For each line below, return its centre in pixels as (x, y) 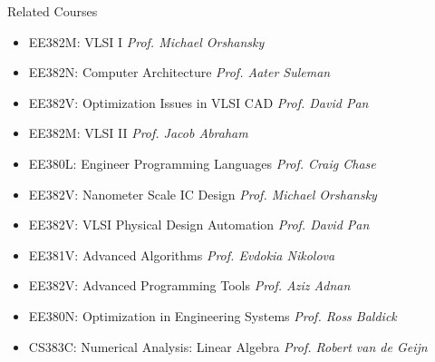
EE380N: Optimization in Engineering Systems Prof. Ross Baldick (213, 315)
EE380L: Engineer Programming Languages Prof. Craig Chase (202, 163)
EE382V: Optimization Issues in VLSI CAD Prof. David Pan (198, 102)
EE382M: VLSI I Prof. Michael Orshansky (146, 41)
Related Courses (53, 11)
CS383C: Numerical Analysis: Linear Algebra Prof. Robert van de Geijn (228, 346)
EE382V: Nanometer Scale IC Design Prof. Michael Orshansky (203, 194)
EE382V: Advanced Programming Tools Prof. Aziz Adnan (189, 285)
